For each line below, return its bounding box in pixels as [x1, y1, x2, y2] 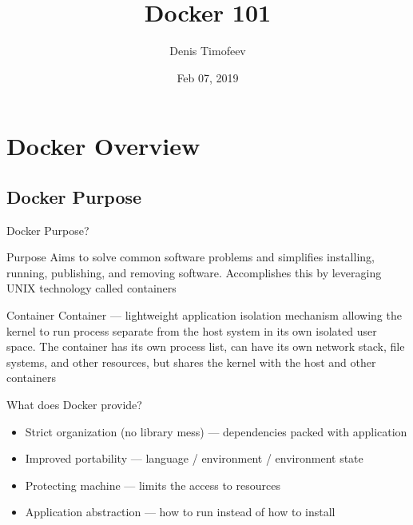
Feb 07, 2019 [177, 69, 239, 86]
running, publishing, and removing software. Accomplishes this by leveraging [6, 264, 382, 280]
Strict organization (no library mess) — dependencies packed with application [25, 423, 407, 439]
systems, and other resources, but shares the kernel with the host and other [6, 353, 376, 370]
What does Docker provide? [6, 396, 142, 413]
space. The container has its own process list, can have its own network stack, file [6, 338, 405, 355]
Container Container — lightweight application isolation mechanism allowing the [6, 307, 402, 324]
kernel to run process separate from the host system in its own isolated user [6, 322, 377, 339]
